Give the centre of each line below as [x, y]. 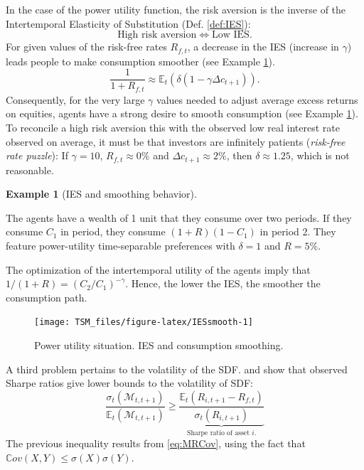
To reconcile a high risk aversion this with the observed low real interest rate [173, 127]
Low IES [231, 35]
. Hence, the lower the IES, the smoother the [223, 283]
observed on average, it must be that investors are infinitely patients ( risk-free [176, 141]
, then [239, 155]
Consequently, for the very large [75, 99]
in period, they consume [113, 231]
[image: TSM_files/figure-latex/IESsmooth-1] [144, 322]
